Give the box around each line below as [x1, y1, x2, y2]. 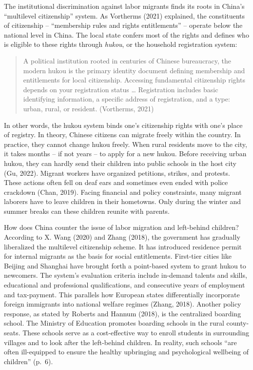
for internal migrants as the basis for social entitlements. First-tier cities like [4, 251, 232, 261]
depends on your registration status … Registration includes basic [23, 84, 218, 94]
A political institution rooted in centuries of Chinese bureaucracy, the [23, 55, 232, 65]
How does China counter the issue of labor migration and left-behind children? [4, 222, 239, 232]
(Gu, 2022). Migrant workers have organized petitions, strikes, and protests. [4, 167, 230, 178]
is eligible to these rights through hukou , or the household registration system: [4, 39, 237, 49]
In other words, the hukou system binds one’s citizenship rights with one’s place [4, 120, 243, 130]
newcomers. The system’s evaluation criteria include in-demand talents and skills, [4, 270, 247, 280]
